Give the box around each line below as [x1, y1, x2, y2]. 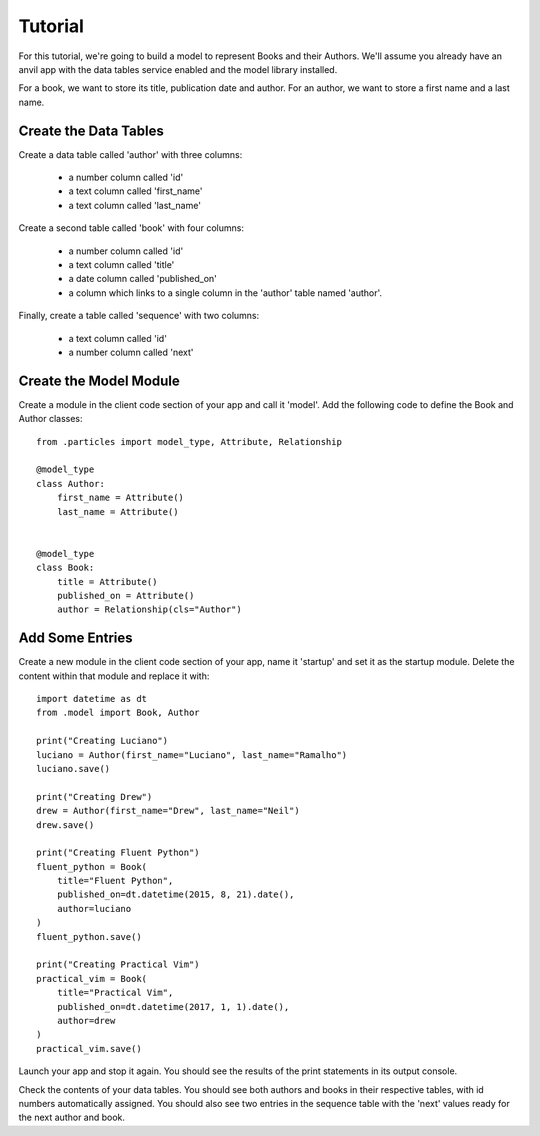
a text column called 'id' [68, 332, 167, 344]
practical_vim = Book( [36, 973, 148, 984]
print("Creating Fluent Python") [36, 847, 200, 859]
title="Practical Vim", [56, 987, 174, 999]
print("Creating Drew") [36, 791, 153, 802]
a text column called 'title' [68, 258, 175, 270]
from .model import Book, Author [36, 707, 200, 719]
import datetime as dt [36, 693, 148, 704]
